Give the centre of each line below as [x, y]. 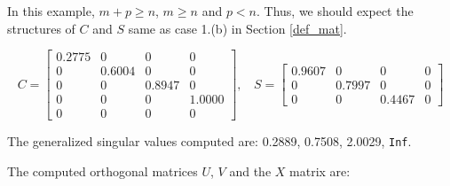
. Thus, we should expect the [335, 11]
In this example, [51, 11]
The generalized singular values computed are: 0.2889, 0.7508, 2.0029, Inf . [209, 141]
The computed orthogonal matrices [103, 171]
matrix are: [320, 171]
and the [250, 171]
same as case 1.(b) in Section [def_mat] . [237, 28]
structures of [41, 28]
